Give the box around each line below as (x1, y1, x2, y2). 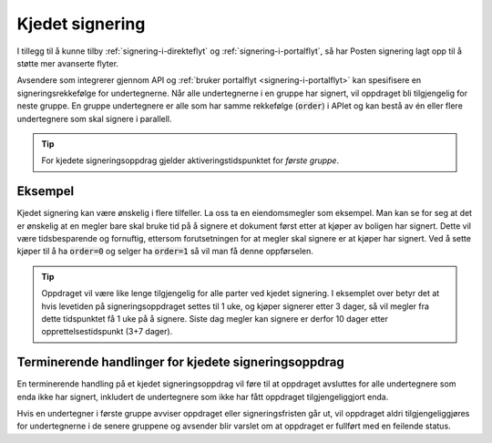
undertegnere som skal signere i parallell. (16, 113, 172, 124)
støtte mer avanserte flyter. (16, 57, 118, 68)
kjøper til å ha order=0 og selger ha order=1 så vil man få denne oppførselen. (16, 246, 314, 257)
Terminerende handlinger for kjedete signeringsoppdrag (16, 355, 345, 370)
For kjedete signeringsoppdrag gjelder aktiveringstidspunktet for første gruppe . (41, 155, 340, 166)
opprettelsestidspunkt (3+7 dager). (41, 326, 173, 337)
